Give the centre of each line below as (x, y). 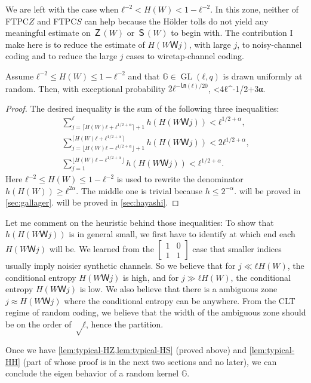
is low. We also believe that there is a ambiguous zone (178, 289)
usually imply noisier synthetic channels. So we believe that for (121, 266)
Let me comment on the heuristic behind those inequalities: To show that (140, 222)
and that (144, 76)
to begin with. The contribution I (232, 33)
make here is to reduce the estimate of (75, 44)
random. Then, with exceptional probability (86, 88)
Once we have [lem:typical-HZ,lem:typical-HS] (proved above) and (126, 349)
